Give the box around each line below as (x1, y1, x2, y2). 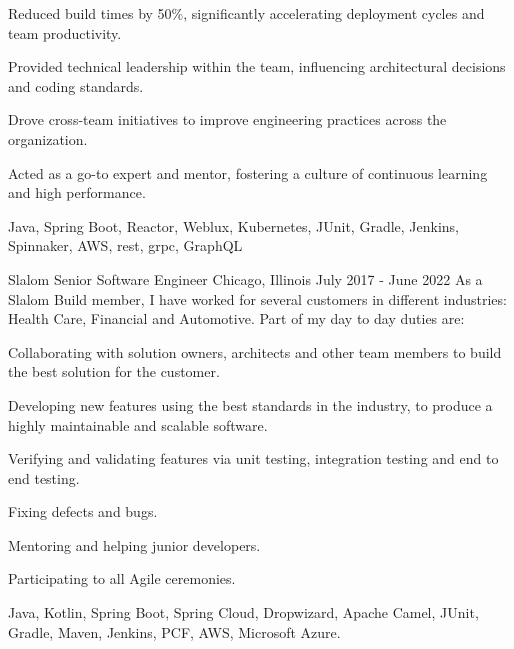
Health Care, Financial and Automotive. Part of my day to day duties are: (8, 308, 465, 329)
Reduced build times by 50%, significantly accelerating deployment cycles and (8, 3, 485, 23)
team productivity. (8, 22, 122, 43)
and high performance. (8, 182, 146, 203)
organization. (8, 128, 88, 149)
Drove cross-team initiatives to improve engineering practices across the (8, 109, 447, 130)
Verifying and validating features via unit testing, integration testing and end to (8, 448, 499, 469)
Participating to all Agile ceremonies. (8, 568, 236, 589)
